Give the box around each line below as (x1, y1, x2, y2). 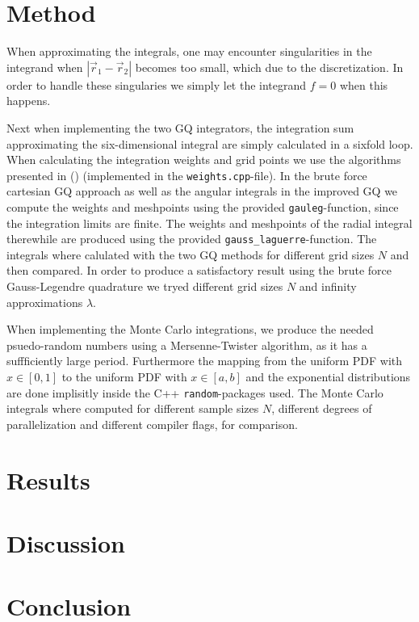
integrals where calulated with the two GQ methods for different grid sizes (6, 246, 375, 263)
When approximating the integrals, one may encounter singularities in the (6, 43, 372, 60)
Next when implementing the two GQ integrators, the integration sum (6, 119, 354, 136)
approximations (6, 293, 83, 310)
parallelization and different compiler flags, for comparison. (6, 415, 298, 432)
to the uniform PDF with (61, 368, 187, 385)
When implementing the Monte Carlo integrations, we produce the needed (6, 321, 374, 338)
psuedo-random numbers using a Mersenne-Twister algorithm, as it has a (6, 336, 367, 353)
